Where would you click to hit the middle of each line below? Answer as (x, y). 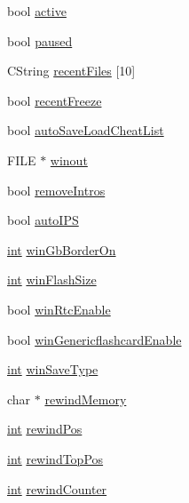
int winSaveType (53, 369)
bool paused (40, 40)
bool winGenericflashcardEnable (94, 339)
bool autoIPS (43, 220)
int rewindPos (45, 429)
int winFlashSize (52, 279)
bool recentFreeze (55, 100)
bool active (37, 11)
